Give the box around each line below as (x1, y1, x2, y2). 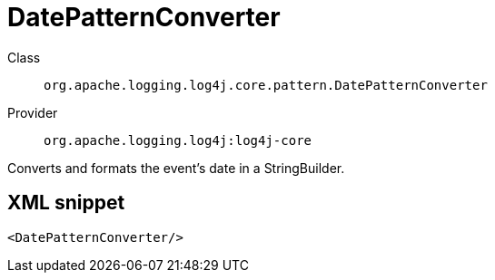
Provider (7, 104, 58, 121)
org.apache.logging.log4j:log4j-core (44, 132, 312, 148)
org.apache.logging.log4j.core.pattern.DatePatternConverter (44, 77, 488, 92)
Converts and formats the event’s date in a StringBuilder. (7, 159, 345, 176)
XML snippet (7, 191, 125, 215)
